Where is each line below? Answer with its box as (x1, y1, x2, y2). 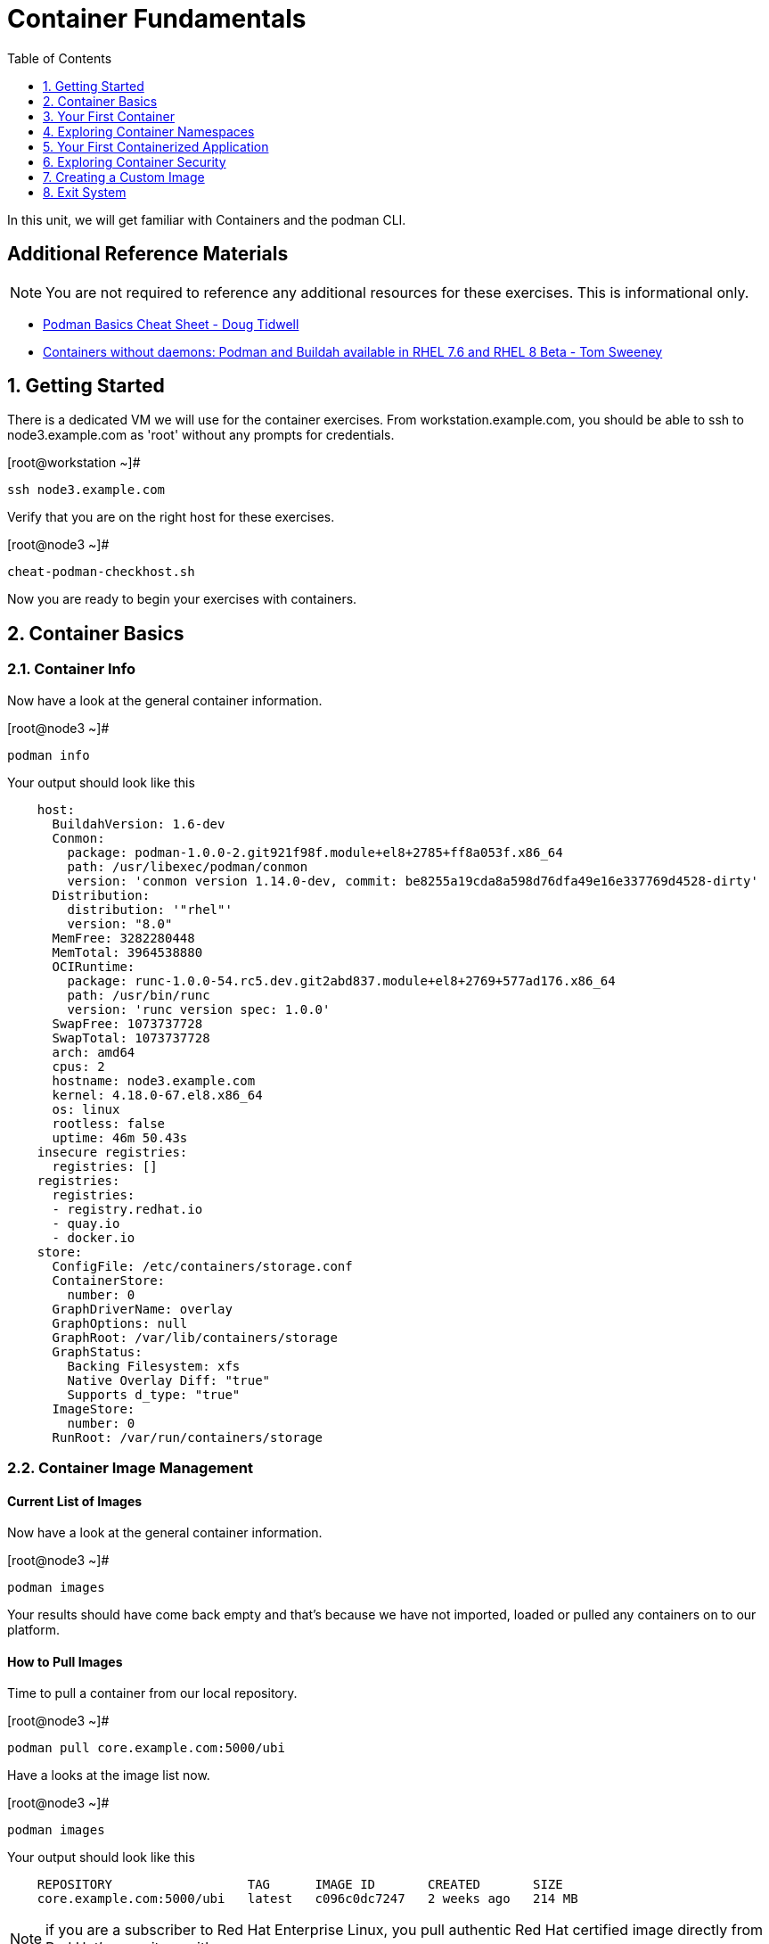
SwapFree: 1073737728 (52, 1016, 203, 1031)
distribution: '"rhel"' (67, 902, 233, 917)
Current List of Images (7, 1493, 143, 1509)
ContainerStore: (52, 1273, 166, 1288)
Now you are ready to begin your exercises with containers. (7, 591, 357, 607)
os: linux (52, 1101, 120, 1116)
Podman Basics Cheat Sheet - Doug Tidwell (43, 316, 299, 332)
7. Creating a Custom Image (43, 169, 205, 185)
